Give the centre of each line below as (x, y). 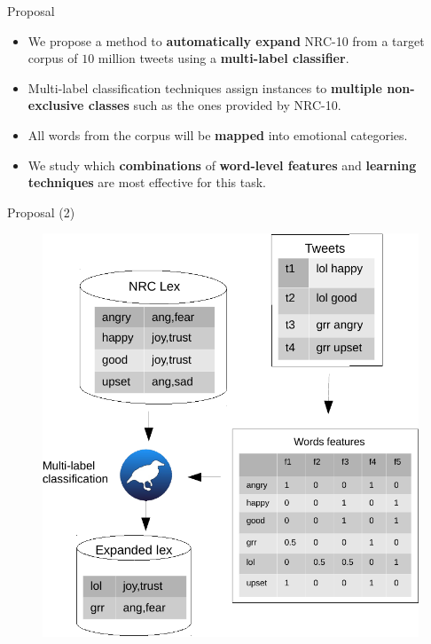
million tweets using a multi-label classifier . (223, 58)
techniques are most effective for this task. (147, 182)
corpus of (53, 58)
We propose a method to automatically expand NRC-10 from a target (226, 40)
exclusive (56, 105)
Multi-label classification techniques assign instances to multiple (205, 87)
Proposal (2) (41, 212)
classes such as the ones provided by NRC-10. (215, 105)
